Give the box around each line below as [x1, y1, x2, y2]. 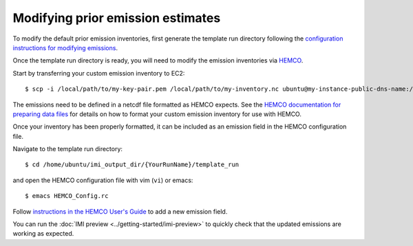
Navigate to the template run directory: [12, 145, 123, 153]
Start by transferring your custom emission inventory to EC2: [12, 69, 185, 77]
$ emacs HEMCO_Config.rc [25, 192, 109, 200]
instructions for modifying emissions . [12, 43, 118, 52]
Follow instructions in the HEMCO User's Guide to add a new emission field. [12, 207, 228, 216]
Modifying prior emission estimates [12, 10, 221, 25]
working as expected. [12, 230, 74, 238]
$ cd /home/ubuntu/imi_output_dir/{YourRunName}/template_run [25, 161, 240, 168]
